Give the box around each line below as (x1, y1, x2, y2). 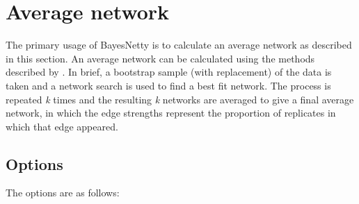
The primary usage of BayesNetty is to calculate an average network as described (6, 37, 352, 52)
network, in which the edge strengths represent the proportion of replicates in (6, 105, 336, 120)
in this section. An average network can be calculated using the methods (6, 51, 315, 65)
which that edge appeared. (6, 119, 118, 133)
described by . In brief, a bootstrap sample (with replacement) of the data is (6, 65, 332, 79)
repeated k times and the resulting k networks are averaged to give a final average (6, 92, 354, 106)
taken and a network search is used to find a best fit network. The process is (6, 78, 331, 92)
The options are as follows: (6, 185, 120, 200)
